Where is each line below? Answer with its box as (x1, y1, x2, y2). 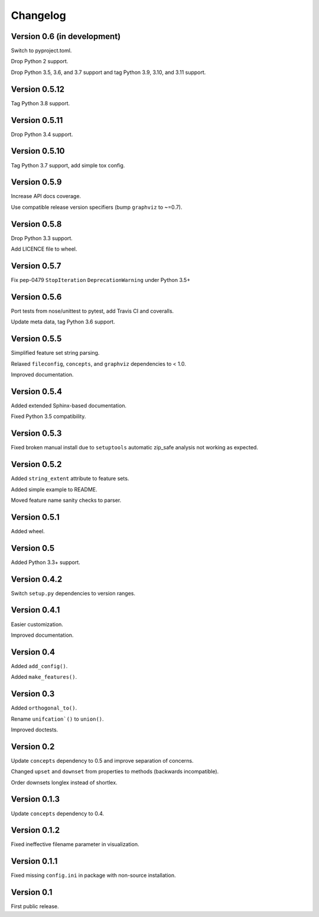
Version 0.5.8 (11, 219, 62, 229)
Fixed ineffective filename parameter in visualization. (11, 841, 139, 848)
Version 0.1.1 (11, 856, 58, 866)
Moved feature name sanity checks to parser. (11, 497, 122, 504)
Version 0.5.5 (11, 334, 62, 344)
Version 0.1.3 (11, 794, 60, 804)
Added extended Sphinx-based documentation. (11, 402, 127, 409)
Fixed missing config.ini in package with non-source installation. (11, 872, 177, 879)
